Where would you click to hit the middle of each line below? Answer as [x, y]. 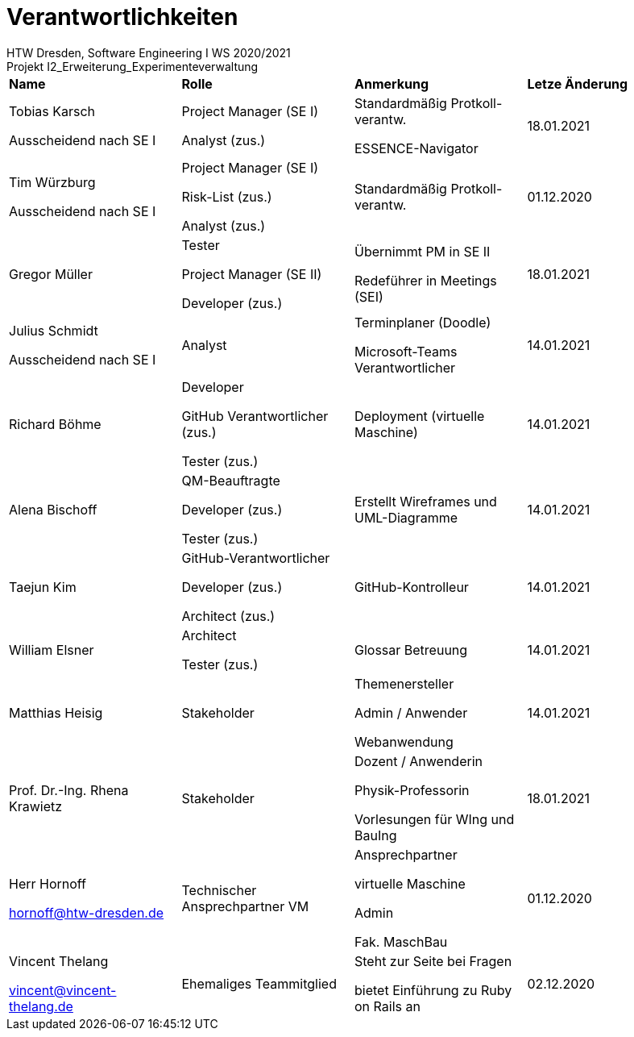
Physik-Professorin [412, 790]
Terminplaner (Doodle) [423, 322]
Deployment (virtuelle [420, 416]
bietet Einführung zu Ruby [433, 990]
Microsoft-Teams [406, 351]
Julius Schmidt [54, 330]
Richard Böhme [55, 424]
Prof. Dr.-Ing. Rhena [69, 790]
